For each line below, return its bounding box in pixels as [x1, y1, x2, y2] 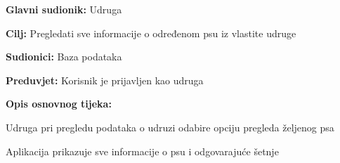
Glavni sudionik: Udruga [6, 2, 122, 16]
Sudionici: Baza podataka [6, 49, 122, 64]
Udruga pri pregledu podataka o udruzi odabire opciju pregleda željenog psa [6, 119, 334, 134]
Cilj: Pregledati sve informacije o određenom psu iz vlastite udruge [6, 25, 296, 40]
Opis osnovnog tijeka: [6, 96, 112, 111]
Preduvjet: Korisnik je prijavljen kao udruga [6, 72, 204, 87]
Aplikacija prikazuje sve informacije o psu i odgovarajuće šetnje [6, 143, 279, 158]
